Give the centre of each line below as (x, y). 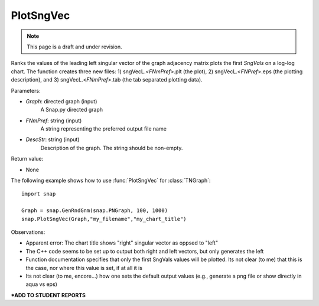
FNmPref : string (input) (54, 121)
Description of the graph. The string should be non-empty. (112, 148)
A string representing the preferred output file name (103, 129)
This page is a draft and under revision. (74, 47)
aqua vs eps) (41, 284)
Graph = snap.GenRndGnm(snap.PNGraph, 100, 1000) (95, 211)
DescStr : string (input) (53, 139)
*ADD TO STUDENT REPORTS (48, 295)
